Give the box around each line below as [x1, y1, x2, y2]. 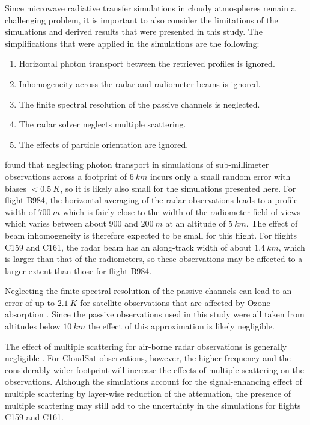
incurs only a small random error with [150, 170, 291, 182]
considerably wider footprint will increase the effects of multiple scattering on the [5, 363, 304, 376]
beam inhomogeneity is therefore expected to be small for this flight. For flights [5, 228, 297, 241]
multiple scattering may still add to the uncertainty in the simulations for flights [5, 399, 301, 411]
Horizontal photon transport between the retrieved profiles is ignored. [19, 57, 275, 70]
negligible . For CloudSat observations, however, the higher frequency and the [5, 352, 291, 364]
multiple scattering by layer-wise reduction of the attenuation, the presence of [5, 387, 291, 400]
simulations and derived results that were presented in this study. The [5, 25, 263, 38]
